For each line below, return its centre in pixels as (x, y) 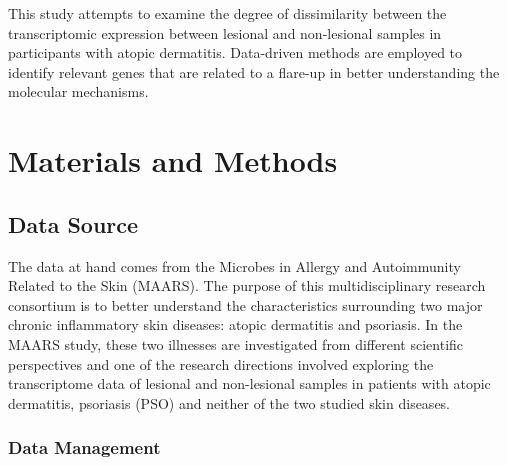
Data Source (73, 223)
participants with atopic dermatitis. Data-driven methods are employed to (235, 52)
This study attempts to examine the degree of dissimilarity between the (227, 13)
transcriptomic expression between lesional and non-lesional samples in (225, 32)
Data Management (84, 447)
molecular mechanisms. (78, 91)
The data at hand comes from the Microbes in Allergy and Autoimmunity (234, 265)
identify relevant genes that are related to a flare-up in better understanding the (254, 71)
